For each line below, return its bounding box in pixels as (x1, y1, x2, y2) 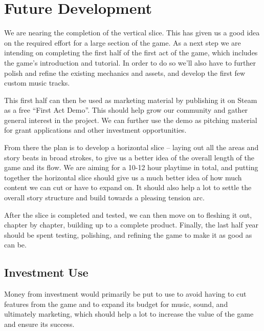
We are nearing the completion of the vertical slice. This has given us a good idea (4, 27, 260, 38)
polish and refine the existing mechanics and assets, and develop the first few (4, 67, 246, 78)
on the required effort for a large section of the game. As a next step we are (4, 37, 241, 48)
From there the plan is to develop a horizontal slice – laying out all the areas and (4, 142, 259, 153)
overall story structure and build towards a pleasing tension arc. (4, 192, 205, 203)
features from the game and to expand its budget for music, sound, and (4, 298, 228, 309)
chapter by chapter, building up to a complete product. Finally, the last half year (4, 219, 259, 230)
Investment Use (4, 264, 89, 280)
